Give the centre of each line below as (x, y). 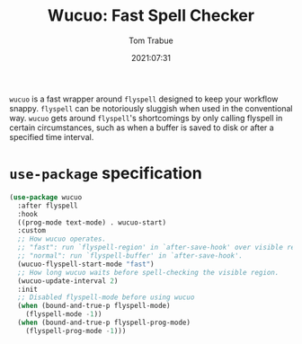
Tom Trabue (151, 40)
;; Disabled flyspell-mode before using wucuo (106, 297)
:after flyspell (48, 206)
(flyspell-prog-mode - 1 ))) (76, 331)
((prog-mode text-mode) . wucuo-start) (92, 222)
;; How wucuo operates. (62, 239)
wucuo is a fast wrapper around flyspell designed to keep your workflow (144, 99)
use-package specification (106, 174)
